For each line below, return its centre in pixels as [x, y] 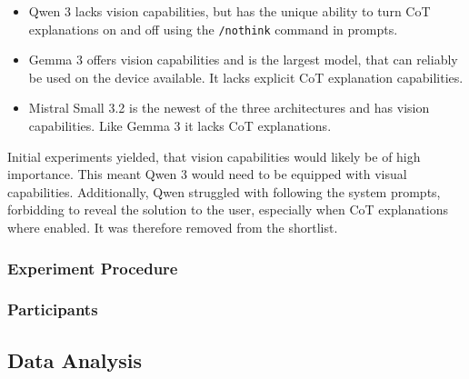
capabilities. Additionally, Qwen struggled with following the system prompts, [224, 191]
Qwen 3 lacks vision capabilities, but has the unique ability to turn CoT [230, 11]
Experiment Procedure [93, 268]
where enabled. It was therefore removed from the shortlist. [173, 227]
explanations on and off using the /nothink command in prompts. [213, 29]
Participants [53, 309]
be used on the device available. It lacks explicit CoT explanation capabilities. [246, 77]
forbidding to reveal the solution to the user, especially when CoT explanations [228, 209]
